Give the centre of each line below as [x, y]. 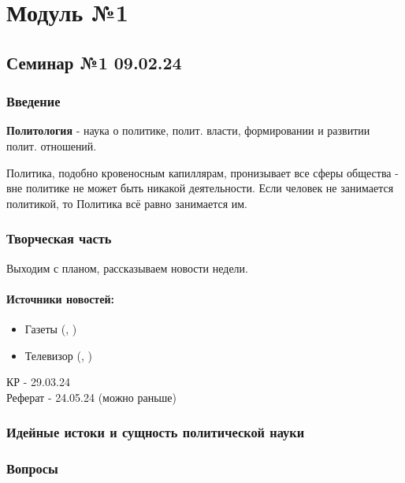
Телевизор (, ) [58, 355]
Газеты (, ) [51, 328]
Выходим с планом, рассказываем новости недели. [127, 268]
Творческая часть [59, 238]
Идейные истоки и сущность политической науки [156, 432]
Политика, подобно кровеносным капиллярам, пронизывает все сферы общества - [202, 172]
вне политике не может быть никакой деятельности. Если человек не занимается [200, 188]
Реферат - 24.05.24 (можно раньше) [91, 397]
